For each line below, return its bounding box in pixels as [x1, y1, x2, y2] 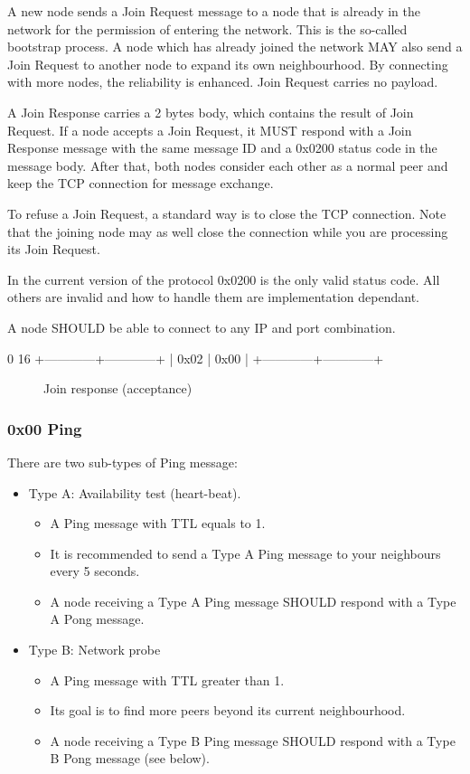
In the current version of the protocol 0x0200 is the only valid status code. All [7, 269, 440, 288]
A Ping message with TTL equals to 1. [50, 514, 266, 533]
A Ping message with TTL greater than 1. [50, 670, 285, 689]
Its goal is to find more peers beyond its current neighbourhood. [50, 701, 406, 720]
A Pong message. [50, 609, 145, 628]
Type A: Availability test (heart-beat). [28, 483, 241, 502]
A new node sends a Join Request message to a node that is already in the [7, 2, 421, 20]
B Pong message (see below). [50, 749, 210, 768]
